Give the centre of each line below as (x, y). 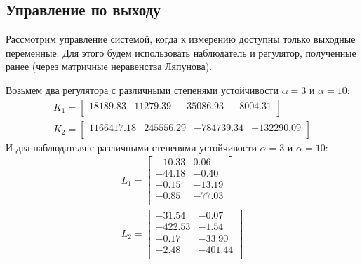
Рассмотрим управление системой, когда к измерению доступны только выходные (181, 39)
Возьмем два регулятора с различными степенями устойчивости (142, 89)
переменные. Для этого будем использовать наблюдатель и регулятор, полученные (181, 52)
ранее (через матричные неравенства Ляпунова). (109, 66)
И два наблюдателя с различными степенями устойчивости (131, 147)
